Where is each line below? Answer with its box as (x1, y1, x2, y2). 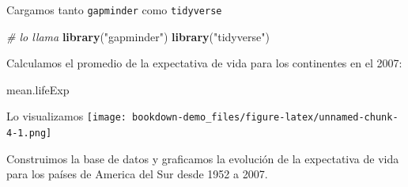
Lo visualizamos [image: (6, 108, 127, 124)
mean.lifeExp (6, 81, 70, 97)
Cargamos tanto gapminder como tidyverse (6, 2, 222, 17)
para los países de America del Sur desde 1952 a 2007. (6, 166, 268, 182)
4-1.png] (6, 128, 52, 139)
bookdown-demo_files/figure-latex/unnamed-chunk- (132, 112, 399, 124)
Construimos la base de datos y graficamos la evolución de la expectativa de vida (6, 150, 399, 166)
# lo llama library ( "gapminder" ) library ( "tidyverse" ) (6, 28, 270, 44)
